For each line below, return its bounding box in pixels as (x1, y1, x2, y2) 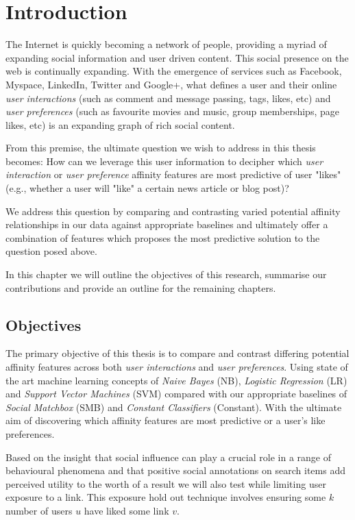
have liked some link (84, 503, 169, 517)
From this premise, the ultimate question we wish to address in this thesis (5, 140, 316, 155)
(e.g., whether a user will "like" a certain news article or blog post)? (5, 181, 289, 195)
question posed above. (5, 244, 97, 258)
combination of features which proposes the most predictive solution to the (5, 230, 320, 245)
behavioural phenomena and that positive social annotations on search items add (5, 463, 345, 478)
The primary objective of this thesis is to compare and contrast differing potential (5, 346, 350, 360)
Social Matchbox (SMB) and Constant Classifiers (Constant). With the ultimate (5, 399, 342, 414)
